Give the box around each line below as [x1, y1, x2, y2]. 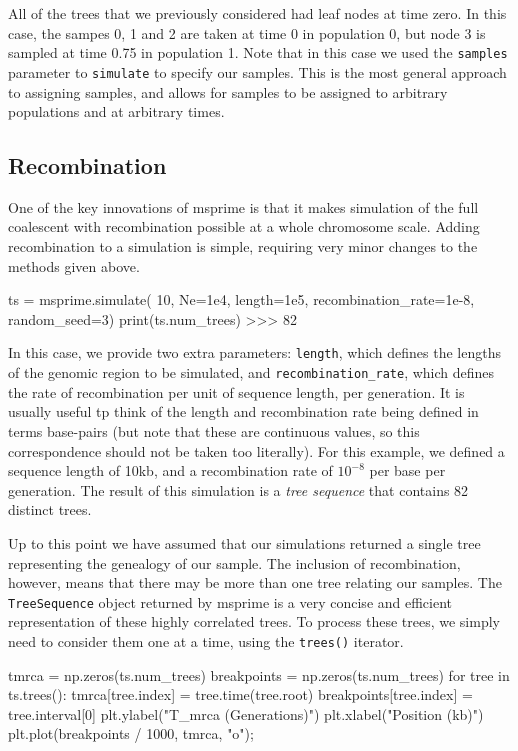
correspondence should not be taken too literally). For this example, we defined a [8, 440, 505, 461]
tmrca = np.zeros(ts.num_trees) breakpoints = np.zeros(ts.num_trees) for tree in [8, 664, 510, 685]
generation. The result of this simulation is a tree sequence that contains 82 [8, 479, 469, 500]
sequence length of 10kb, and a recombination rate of [8, 460, 333, 481]
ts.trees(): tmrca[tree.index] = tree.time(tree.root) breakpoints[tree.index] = [8, 684, 473, 705]
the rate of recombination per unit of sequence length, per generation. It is [8, 381, 465, 402]
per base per [369, 460, 446, 481]
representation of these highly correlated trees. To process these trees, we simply [8, 611, 500, 632]
